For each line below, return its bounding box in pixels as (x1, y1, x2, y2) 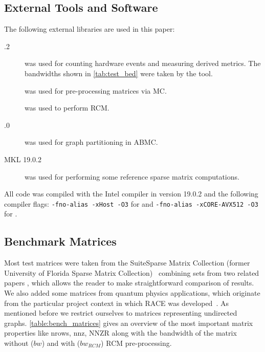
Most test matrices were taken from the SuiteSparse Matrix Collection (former (4, 257, 250, 268)
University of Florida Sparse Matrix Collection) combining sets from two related (4, 267, 259, 278)
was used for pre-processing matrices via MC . (25, 85, 167, 96)
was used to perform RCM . (25, 102, 109, 113)
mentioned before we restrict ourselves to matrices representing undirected (4, 307, 237, 318)
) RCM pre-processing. (101, 337, 172, 348)
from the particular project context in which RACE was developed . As (4, 297, 229, 308)
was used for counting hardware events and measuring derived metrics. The (25, 58, 261, 69)
